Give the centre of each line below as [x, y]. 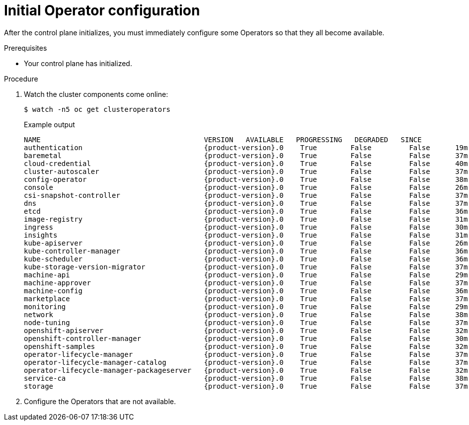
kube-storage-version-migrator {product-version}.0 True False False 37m [246, 267]
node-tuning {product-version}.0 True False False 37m [246, 322]
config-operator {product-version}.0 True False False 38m [246, 179]
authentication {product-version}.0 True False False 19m [246, 147]
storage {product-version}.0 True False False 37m [246, 386]
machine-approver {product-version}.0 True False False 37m [246, 283]
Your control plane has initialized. [78, 63]
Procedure [21, 79]
